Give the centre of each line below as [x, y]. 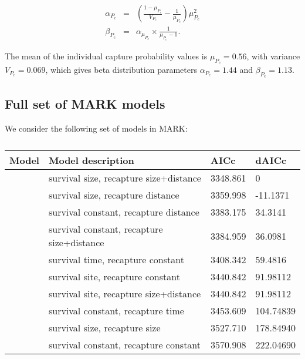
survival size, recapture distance [114, 195]
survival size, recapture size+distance [125, 178]
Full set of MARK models [85, 103]
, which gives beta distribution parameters [121, 70]
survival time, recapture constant [116, 260]
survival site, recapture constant [114, 277]
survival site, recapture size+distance [125, 294]
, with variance [273, 56]
